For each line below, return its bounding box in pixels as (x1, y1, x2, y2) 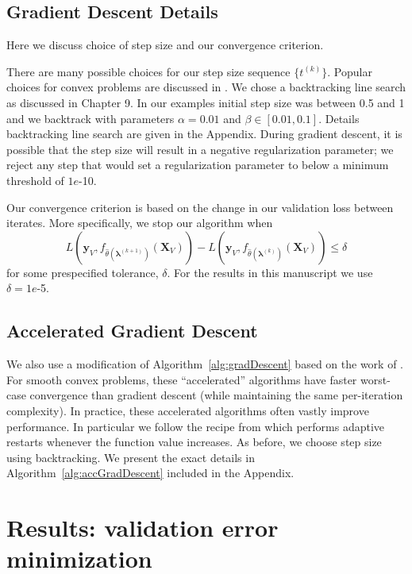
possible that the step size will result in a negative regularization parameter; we (6, 141, 394, 157)
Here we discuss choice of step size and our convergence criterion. (6, 37, 324, 53)
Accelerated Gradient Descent (6, 318, 258, 343)
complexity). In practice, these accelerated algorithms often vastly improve (6, 402, 369, 418)
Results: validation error (6, 511, 279, 544)
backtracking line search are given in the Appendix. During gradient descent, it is (6, 125, 402, 142)
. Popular (327, 63, 372, 79)
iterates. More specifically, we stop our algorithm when (6, 214, 273, 231)
